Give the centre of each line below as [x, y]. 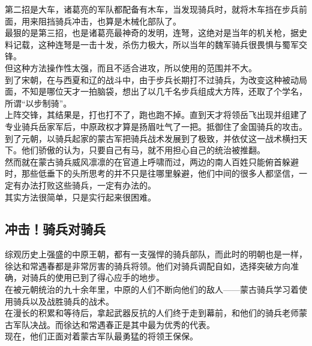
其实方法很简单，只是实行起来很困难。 [80, 197]
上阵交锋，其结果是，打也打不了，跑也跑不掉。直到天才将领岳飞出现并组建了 [156, 115]
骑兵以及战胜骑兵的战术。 [63, 301]
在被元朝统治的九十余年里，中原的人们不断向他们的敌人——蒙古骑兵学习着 [152, 289]
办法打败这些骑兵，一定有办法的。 [88, 185]
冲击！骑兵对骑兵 [55, 229]
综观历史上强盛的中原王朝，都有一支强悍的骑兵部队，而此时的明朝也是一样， [156, 254]
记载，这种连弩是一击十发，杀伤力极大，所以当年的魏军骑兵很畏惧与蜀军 [156, 44]
